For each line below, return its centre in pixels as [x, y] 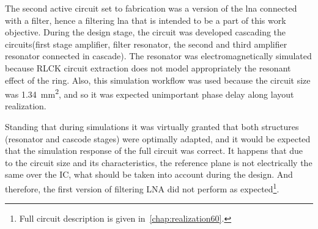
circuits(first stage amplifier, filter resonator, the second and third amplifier [146, 44]
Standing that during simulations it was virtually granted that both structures [152, 126]
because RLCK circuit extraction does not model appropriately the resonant [148, 67]
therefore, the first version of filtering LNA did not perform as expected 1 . [142, 187]
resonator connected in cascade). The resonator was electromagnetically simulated [158, 56]
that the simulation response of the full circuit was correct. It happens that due [154, 151]
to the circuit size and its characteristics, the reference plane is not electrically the [159, 162]
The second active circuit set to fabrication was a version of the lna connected [151, 8]
